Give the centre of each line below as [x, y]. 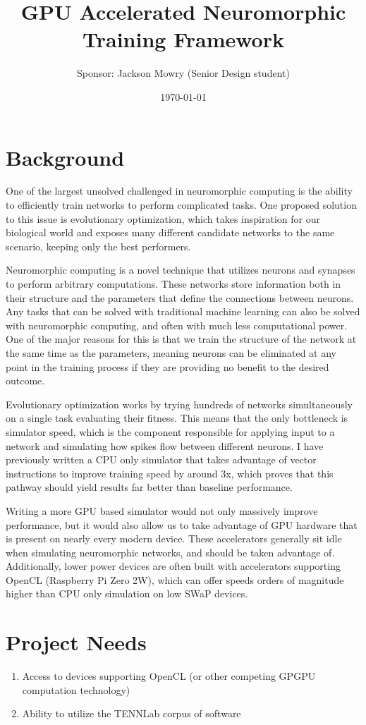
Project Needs [76, 642]
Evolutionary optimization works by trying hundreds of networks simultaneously [179, 404]
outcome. [25, 380]
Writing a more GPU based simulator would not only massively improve [162, 510]
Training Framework [183, 39]
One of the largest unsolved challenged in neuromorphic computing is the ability [179, 191]
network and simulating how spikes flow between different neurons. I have [165, 445]
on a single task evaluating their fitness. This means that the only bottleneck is [177, 418]
